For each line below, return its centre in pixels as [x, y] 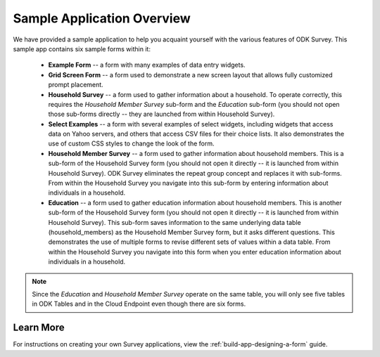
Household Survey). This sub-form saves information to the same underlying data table [175, 222]
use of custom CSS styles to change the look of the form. [131, 143]
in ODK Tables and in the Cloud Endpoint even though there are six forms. [139, 304]
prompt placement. [76, 85]
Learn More [39, 328]
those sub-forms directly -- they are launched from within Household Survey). [161, 114]
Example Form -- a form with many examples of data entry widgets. [147, 65]
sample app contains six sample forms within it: [82, 48]
